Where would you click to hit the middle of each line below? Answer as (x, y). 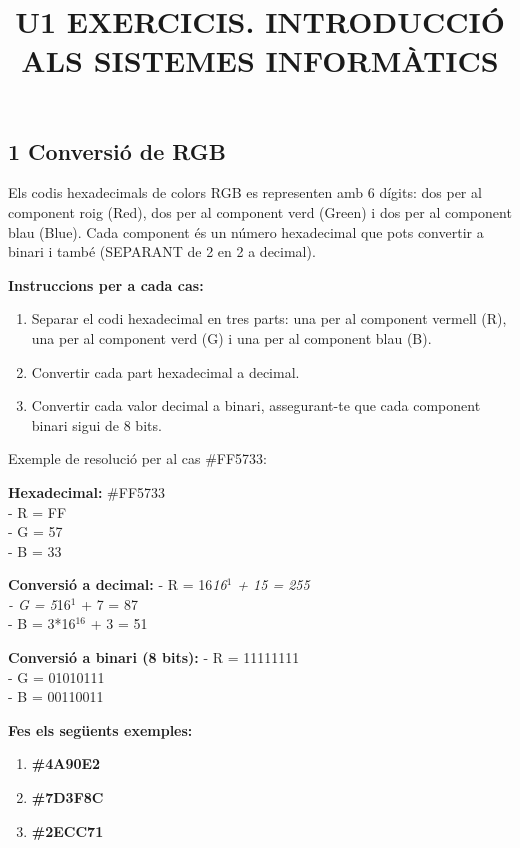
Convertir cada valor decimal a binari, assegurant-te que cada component (256, 405)
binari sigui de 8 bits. (96, 424)
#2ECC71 (67, 830)
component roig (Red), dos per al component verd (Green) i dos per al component (260, 211)
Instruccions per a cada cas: (106, 284)
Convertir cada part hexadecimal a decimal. (165, 371)
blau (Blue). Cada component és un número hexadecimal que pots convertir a (246, 231)
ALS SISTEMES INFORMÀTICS (260, 60)
